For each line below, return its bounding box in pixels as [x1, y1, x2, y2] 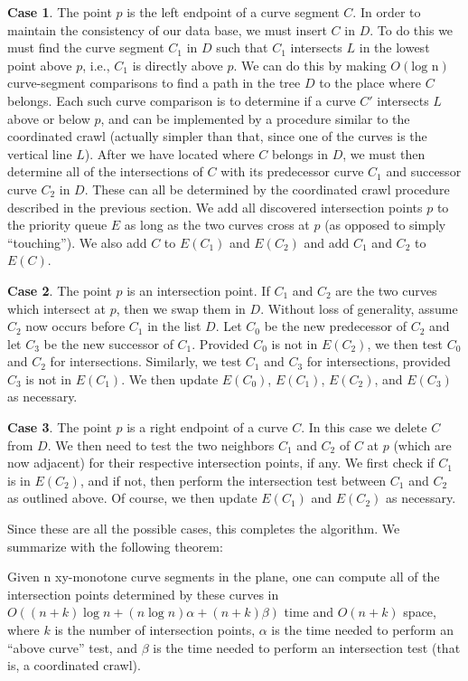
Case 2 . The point [7, 280, 112, 299]
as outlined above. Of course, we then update [7, 488, 257, 507]
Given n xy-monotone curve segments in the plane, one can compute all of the [7, 567, 440, 586]
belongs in [272, 144, 328, 163]
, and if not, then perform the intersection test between [80, 470, 387, 489]
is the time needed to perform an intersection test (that [153, 638, 461, 657]
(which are [393, 435, 452, 454]
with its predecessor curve [220, 162, 364, 181]
